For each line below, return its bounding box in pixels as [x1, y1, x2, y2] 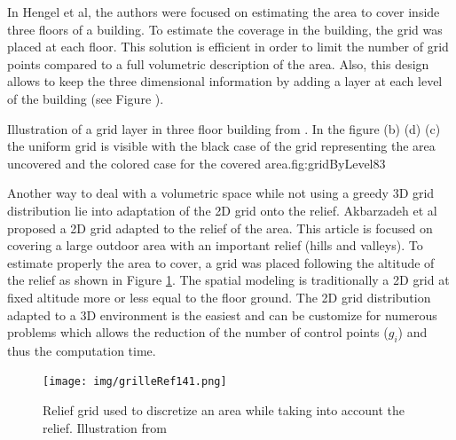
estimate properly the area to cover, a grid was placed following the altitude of [7, 253, 435, 271]
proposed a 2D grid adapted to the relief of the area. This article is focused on [7, 218, 433, 237]
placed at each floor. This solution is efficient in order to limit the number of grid [7, 37, 449, 56]
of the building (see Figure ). [7, 89, 164, 107]
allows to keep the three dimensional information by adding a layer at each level [7, 72, 443, 90]
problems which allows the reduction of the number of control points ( [7, 323, 389, 342]
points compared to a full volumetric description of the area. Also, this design [7, 54, 429, 73]
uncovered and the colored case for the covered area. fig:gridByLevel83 [7, 153, 386, 172]
